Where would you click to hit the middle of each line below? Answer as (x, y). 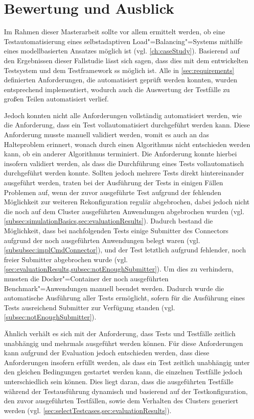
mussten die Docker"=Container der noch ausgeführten (86, 278)
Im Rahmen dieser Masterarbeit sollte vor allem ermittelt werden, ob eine (115, 32)
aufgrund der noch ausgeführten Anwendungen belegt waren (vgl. (102, 240)
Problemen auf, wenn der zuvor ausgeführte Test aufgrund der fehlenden (113, 192)
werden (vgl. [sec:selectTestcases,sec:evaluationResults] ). (88, 410)
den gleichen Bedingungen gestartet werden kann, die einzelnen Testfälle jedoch (123, 372)
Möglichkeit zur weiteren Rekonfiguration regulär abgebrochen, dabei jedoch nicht (127, 202)
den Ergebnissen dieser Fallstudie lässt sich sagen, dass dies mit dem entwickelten (126, 60)
